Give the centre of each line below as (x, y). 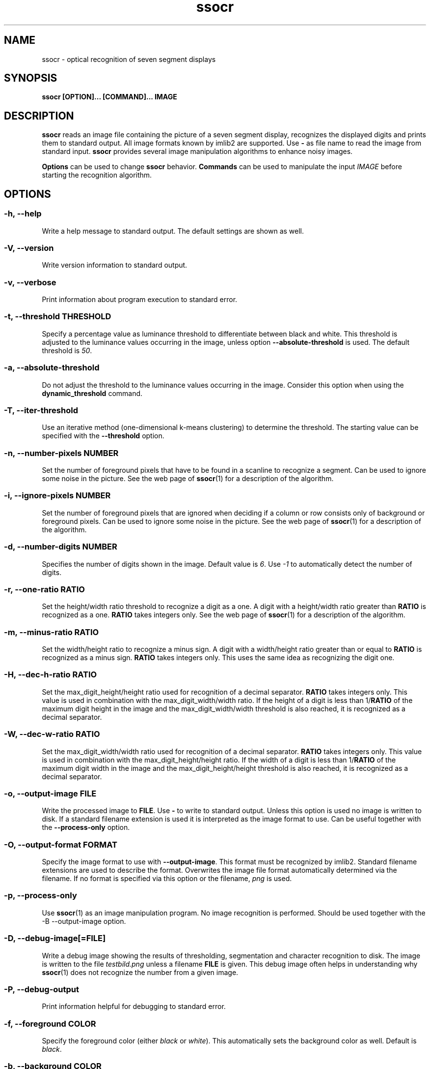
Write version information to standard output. (115, 265)
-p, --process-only (40, 896)
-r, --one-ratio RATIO (44, 589)
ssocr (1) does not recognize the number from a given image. (140, 972)
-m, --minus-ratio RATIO (52, 632)
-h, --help (23, 214)
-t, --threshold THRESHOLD (58, 317)
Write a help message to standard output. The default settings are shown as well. (173, 231)
